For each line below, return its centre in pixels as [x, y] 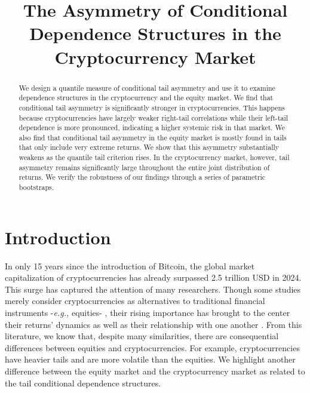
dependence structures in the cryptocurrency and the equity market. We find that [146, 98]
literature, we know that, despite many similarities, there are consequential [142, 336]
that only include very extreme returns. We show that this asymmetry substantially [149, 147]
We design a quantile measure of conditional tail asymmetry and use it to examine [147, 87]
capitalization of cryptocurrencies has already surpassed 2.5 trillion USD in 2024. [153, 277]
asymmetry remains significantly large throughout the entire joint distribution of [144, 167]
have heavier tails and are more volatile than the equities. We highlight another [150, 359]
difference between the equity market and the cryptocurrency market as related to [155, 371]
